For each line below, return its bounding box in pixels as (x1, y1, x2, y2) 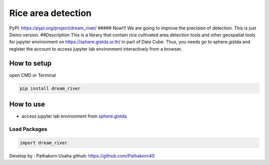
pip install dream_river (19, 85, 81, 91)
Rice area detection (9, 7, 92, 18)
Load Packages (9, 125, 47, 132)
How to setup (9, 59, 52, 67)
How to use (9, 100, 45, 108)
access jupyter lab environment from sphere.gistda (21, 113, 127, 119)
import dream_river (19, 140, 67, 145)
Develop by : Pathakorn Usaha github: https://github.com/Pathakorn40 (9, 152, 155, 158)
